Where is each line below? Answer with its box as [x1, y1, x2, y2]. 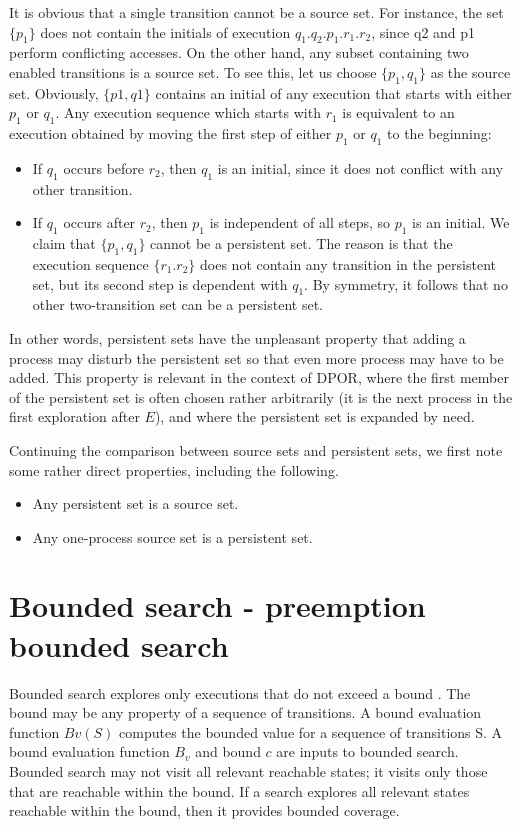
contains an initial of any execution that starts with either [155, 82, 512, 103]
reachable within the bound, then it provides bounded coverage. [9, 800, 400, 821]
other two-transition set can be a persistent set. [32, 294, 323, 315]
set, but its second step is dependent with [32, 273, 288, 294]
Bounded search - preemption [9, 585, 426, 626]
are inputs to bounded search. [276, 741, 459, 762]
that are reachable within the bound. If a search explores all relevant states [9, 780, 470, 801]
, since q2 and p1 [371, 21, 476, 42]
